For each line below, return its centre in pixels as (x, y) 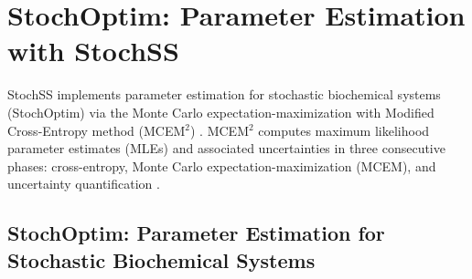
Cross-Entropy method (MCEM (97, 130)
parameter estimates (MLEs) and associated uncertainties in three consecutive (226, 148)
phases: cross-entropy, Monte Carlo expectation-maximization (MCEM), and (222, 165)
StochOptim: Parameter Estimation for (196, 233)
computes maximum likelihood (344, 130)
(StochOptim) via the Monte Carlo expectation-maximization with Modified (221, 112)
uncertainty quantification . (84, 184)
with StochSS (93, 51)
